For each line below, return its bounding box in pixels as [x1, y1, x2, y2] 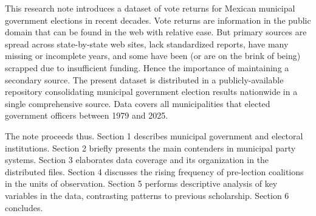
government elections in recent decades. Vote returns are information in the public [5, 13, 311, 26]
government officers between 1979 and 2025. [5, 109, 168, 122]
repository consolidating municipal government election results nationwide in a [5, 85, 298, 98]
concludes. [5, 201, 43, 214]
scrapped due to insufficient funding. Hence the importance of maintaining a [5, 61, 289, 74]
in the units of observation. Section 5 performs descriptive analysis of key [5, 177, 278, 190]
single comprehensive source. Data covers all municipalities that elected [5, 97, 270, 110]
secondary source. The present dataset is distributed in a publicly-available [5, 73, 284, 86]
